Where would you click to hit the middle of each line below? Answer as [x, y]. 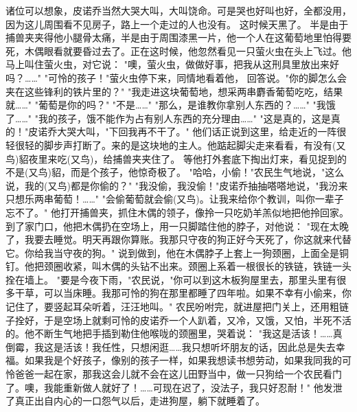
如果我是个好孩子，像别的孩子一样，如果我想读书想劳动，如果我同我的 [183, 360]
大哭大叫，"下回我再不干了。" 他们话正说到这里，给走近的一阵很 [202, 131]
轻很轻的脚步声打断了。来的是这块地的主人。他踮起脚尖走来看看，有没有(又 [176, 145]
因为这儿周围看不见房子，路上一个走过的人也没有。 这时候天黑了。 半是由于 [177, 24]
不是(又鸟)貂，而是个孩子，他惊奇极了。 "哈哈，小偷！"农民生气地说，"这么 [175, 172]
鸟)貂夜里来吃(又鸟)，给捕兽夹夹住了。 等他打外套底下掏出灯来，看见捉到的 [176, 158]
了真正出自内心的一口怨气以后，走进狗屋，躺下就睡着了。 [135, 401]
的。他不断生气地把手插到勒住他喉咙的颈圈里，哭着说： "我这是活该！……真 [174, 333]
